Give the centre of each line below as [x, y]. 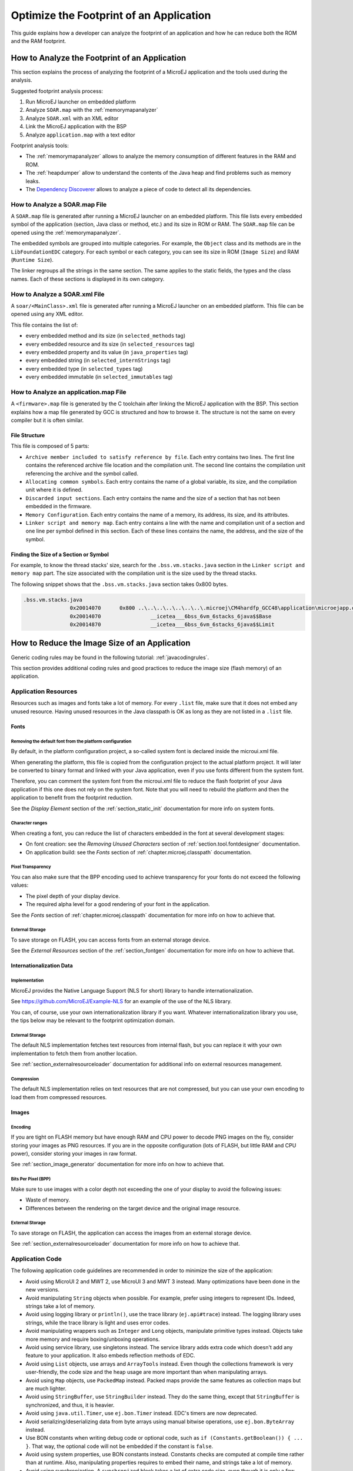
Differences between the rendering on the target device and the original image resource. [133, 1208]
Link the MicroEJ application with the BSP [76, 127]
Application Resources [44, 691]
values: [20, 885]
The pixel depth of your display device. [73, 896]
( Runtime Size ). [32, 260]
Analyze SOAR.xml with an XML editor [72, 118]
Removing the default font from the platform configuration [71, 741]
